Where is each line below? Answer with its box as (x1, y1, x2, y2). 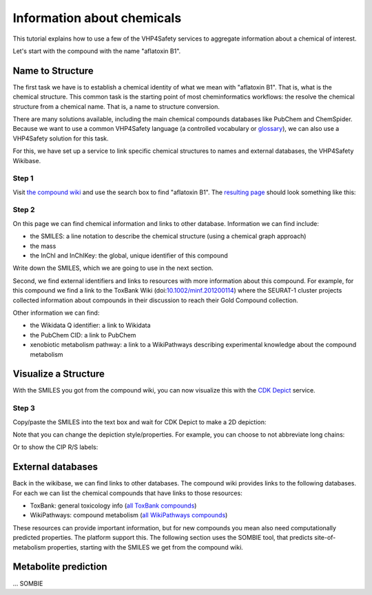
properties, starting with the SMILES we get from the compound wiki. (47, 543, 244, 551)
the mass (30, 242, 56, 250)
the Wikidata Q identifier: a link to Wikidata (30, 321, 151, 330)
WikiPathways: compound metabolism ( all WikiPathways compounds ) (30, 511, 228, 519)
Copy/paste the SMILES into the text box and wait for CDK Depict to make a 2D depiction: (12, 417, 267, 426)
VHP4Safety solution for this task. (12, 134, 110, 143)
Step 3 (12, 404, 36, 413)
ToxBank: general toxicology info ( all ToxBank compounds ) (30, 501, 197, 510)
